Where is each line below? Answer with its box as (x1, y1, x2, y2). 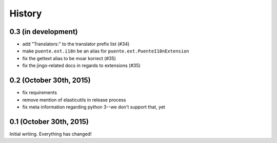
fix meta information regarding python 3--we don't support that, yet (22, 103, 165, 110)
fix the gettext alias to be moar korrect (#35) (22, 55, 116, 61)
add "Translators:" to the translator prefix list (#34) (22, 41, 130, 47)
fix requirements (22, 90, 57, 96)
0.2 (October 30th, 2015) (9, 76, 91, 85)
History (9, 8, 42, 19)
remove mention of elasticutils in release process (22, 97, 126, 103)
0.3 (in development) (9, 27, 78, 36)
